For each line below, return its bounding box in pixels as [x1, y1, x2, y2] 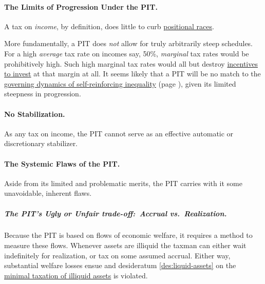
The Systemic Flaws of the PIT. [4, 158, 120, 169]
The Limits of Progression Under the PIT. [4, 1, 158, 12]
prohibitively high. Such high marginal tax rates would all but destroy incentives [4, 58, 258, 69]
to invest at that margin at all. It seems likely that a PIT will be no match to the [4, 68, 261, 79]
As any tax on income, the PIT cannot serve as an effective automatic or [4, 128, 234, 138]
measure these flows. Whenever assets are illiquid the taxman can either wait [4, 240, 247, 251]
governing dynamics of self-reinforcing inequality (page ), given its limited [4, 78, 236, 89]
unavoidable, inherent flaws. [4, 188, 92, 198]
